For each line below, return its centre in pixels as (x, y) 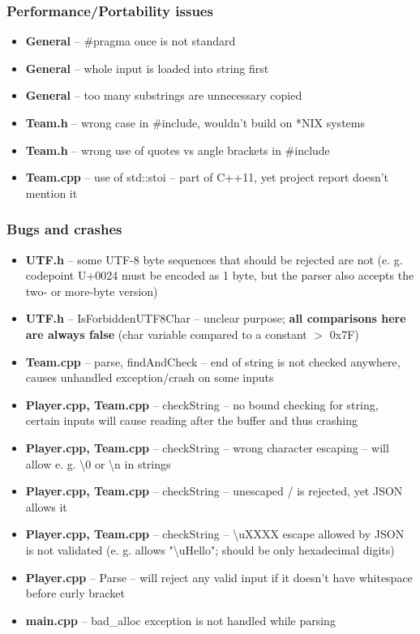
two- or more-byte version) (92, 291)
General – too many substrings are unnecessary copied (164, 95)
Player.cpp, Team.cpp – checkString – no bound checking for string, (202, 404)
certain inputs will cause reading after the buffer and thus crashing (192, 420)
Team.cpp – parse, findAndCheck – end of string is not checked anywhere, (213, 361)
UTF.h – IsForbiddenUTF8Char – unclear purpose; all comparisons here (216, 318)
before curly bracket (75, 593)
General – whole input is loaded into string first (147, 68)
